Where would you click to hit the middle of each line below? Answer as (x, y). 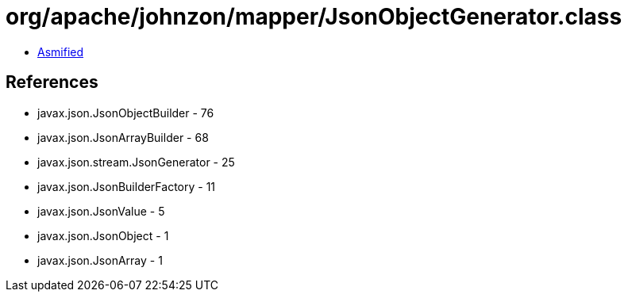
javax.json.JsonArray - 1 (100, 260)
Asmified (61, 52)
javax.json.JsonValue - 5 (101, 211)
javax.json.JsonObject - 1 (103, 235)
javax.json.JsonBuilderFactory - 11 (127, 186)
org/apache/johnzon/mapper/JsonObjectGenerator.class (314, 17)
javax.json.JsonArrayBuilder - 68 (123, 137)
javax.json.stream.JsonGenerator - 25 (136, 162)
